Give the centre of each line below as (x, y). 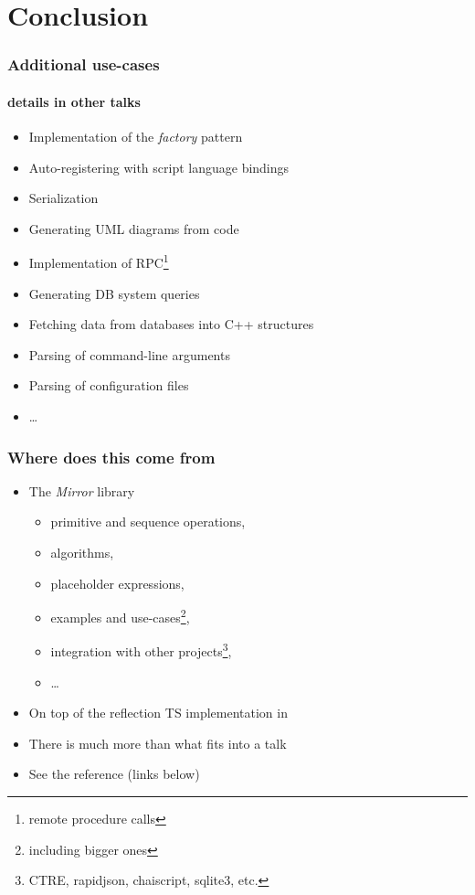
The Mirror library (82, 490)
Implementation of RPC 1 (99, 261)
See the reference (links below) (114, 774)
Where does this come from (111, 457)
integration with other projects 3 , (141, 650)
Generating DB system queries (114, 293)
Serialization (63, 198)
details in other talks (74, 101)
